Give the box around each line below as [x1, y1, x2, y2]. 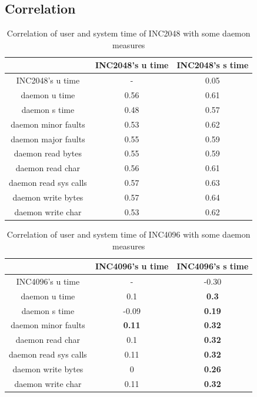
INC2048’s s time [176, 59, 249, 71]
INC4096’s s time [176, 260, 249, 272]
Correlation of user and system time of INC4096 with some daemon [6, 228, 251, 240]
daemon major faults [11, 132, 85, 145]
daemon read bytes [14, 147, 82, 159]
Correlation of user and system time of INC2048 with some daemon [6, 27, 251, 39]
